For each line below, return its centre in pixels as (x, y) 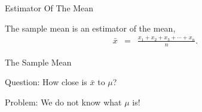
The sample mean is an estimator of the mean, (90, 28)
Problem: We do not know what (63, 102)
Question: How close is (46, 82)
